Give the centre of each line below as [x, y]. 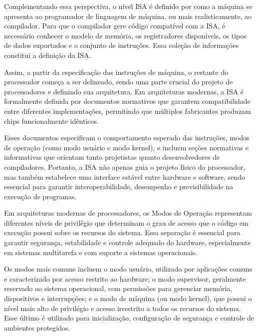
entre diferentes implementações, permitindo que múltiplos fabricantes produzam [128, 111]
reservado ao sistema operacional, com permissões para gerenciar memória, [118, 288]
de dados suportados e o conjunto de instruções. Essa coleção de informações [121, 45]
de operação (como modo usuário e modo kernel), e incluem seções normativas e [126, 147]
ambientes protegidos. [37, 327]
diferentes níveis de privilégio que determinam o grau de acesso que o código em [126, 222]
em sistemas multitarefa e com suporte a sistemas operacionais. [101, 252]
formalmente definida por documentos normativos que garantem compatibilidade [127, 101]
